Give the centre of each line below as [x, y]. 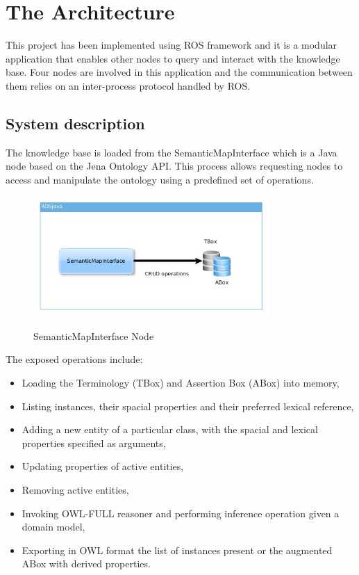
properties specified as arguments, [94, 443]
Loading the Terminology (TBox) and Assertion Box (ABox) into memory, [181, 382]
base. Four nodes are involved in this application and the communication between [179, 72]
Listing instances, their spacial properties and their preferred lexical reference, [188, 406]
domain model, [53, 527]
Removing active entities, [75, 489]
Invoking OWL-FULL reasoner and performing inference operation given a [181, 513]
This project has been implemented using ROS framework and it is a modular [172, 45]
